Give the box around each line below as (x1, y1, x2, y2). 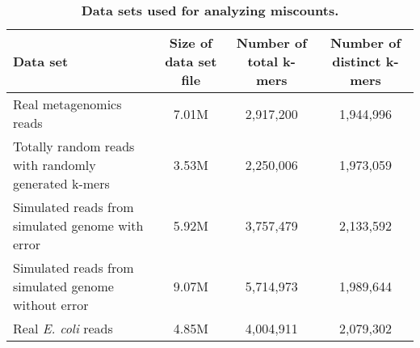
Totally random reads (13, 137, 135, 155)
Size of (169, 33, 212, 52)
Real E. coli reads (13, 319, 113, 337)
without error (13, 295, 89, 314)
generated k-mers (13, 174, 110, 193)
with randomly (13, 155, 96, 174)
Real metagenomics (13, 95, 122, 113)
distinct (332, 52, 381, 70)
